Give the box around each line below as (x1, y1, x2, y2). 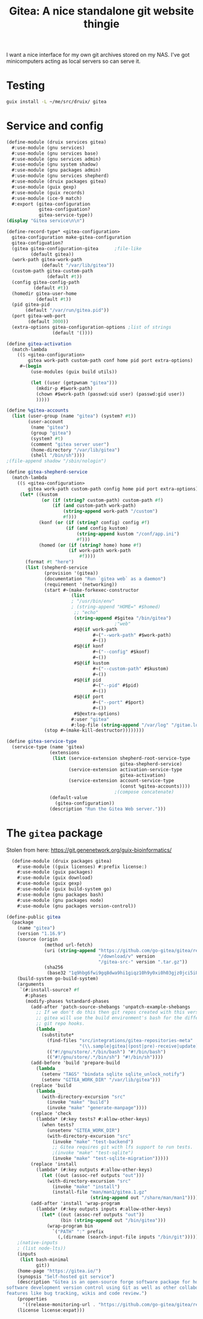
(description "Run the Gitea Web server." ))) (49, 806, 166, 812)
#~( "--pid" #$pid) (92, 682, 139, 689)
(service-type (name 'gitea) (11, 744, 85, 750)
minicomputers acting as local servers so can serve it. (6, 57, 141, 65)
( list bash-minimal (19, 1256, 69, 1263)
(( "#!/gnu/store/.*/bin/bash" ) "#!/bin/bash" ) (47, 1049, 166, 1055)
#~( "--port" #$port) (92, 699, 145, 705)
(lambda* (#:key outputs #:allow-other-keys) (36, 1167, 153, 1173)
